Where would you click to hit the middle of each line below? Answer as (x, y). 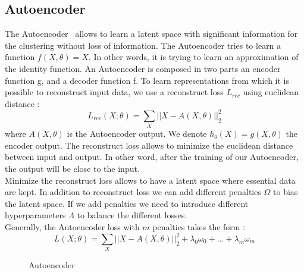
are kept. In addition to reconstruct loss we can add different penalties (133, 192)
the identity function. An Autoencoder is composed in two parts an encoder (143, 68)
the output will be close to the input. (72, 168)
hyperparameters (35, 215)
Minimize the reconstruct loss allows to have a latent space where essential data (150, 180)
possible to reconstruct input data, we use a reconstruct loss (114, 92)
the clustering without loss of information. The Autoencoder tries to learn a (143, 45)
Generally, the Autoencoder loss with (72, 226)
